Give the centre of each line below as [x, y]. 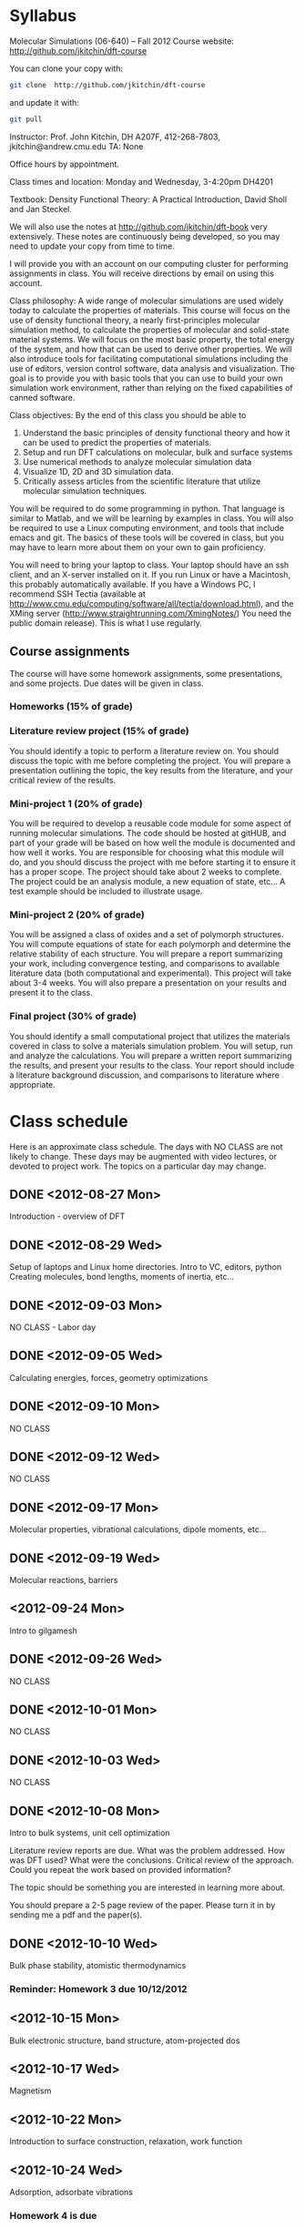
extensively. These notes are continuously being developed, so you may [145, 236]
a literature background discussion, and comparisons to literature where [145, 1075]
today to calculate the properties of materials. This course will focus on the [150, 310]
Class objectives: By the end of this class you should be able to [128, 414]
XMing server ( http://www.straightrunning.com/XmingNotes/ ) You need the [151, 613]
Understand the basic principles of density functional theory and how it [156, 433]
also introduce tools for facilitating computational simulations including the [149, 358]
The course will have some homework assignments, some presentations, [146, 673]
